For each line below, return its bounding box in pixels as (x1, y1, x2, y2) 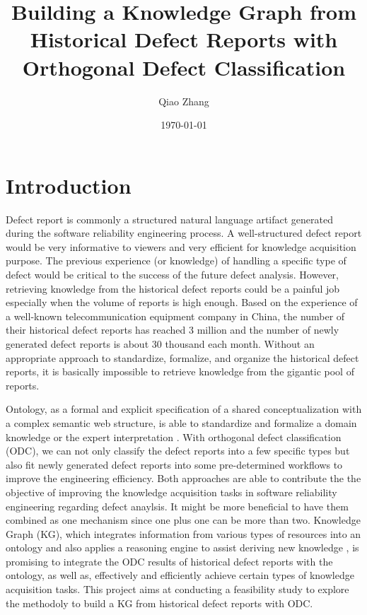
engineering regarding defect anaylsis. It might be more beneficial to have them (6, 498, 349, 513)
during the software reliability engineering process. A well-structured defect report (6, 225, 362, 240)
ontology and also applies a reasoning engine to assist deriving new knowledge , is (6, 540, 359, 555)
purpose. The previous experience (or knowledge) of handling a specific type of (6, 253, 346, 268)
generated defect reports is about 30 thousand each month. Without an (6, 336, 315, 351)
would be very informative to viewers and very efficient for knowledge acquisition (6, 239, 356, 254)
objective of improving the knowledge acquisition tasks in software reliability (6, 484, 337, 499)
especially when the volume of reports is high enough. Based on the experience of (6, 295, 358, 310)
